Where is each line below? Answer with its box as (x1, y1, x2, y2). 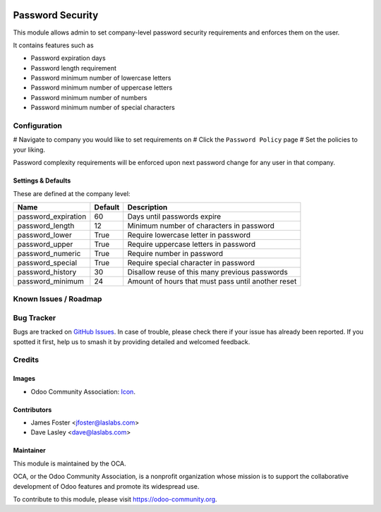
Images (13, 374, 35, 383)
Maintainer (13, 446, 46, 455)
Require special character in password (127, 257, 255, 267)
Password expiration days (30, 54, 106, 63)
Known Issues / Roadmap (13, 294, 102, 304)
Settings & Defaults (13, 176, 71, 185)
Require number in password (127, 248, 224, 258)
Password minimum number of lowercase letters (30, 74, 171, 83)
